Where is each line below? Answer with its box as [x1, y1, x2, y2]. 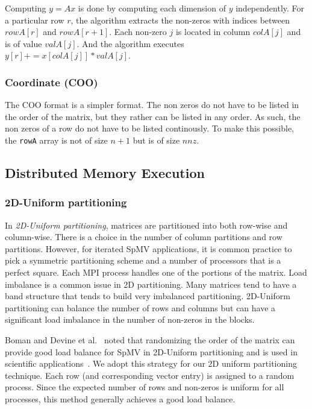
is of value [5, 37, 42, 49]
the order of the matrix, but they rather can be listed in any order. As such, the [5, 110, 301, 122]
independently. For [236, 2, 305, 14]
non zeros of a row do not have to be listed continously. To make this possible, [5, 122, 295, 135]
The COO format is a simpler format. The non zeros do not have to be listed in [5, 98, 299, 111]
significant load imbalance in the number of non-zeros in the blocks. [5, 313, 255, 326]
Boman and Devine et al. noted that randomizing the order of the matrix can [5, 333, 295, 346]
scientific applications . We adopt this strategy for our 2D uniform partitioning [5, 357, 297, 370]
